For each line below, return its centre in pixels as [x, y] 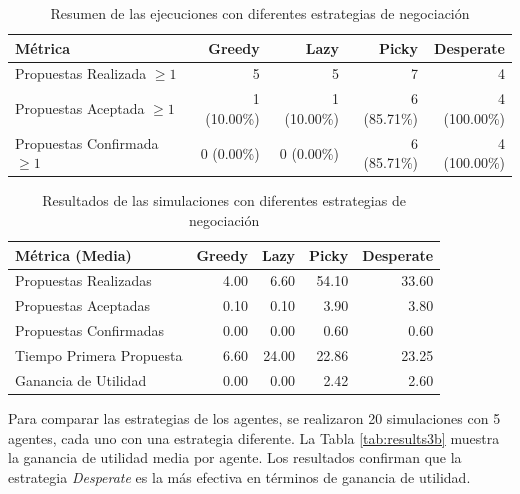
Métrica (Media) [73, 254]
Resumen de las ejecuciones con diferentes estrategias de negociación [260, 13]
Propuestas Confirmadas [90, 330]
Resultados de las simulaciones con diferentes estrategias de [224, 200]
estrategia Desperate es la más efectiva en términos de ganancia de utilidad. [239, 476]
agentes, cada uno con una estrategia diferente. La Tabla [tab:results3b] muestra [254, 437]
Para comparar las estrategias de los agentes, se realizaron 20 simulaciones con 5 [254, 417]
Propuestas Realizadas [83, 280]
